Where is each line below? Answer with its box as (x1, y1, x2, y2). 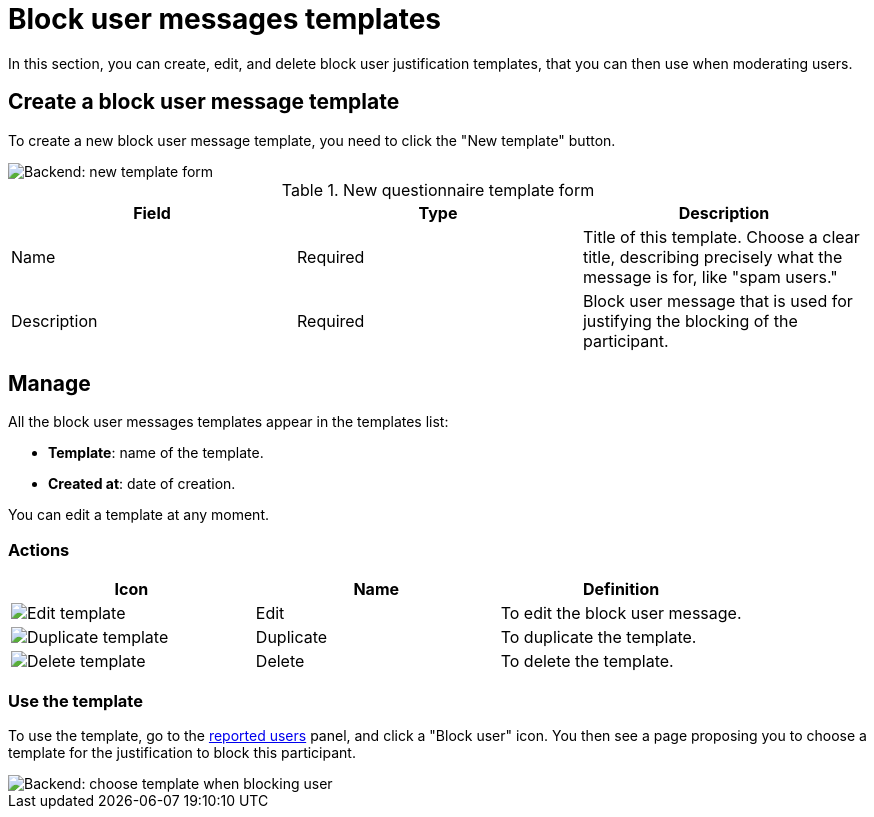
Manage (8, 371, 91, 397)
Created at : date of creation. (48, 475, 236, 493)
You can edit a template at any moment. (8, 506, 270, 524)
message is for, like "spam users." (582, 266, 838, 287)
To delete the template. (500, 651, 674, 672)
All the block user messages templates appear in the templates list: (8, 413, 449, 431)
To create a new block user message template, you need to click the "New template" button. (8, 131, 616, 149)
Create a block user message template (8, 89, 400, 115)
